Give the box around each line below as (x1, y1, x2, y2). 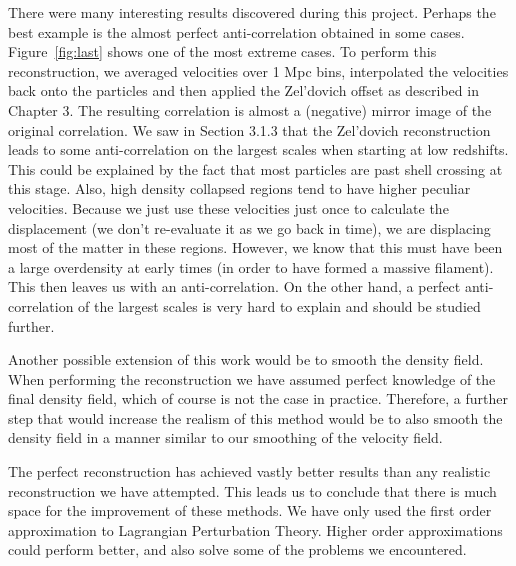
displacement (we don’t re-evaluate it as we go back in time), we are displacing (8, 217, 491, 238)
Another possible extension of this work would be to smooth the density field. (8, 349, 484, 370)
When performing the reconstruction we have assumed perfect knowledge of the (8, 368, 496, 389)
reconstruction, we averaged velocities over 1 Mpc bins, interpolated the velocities (8, 60, 509, 81)
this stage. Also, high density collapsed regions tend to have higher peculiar (8, 178, 471, 199)
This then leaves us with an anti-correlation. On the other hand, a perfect (8, 276, 461, 297)
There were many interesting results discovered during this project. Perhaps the (8, 2, 496, 22)
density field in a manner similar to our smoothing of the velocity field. (8, 427, 443, 448)
